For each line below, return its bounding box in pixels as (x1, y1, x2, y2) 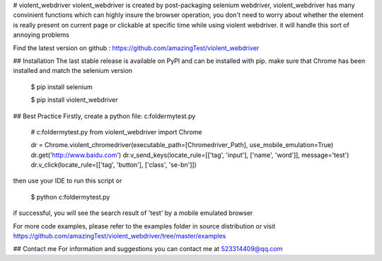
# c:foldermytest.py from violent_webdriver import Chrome (30, 127, 202, 136)
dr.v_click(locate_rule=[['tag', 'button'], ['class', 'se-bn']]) (30, 161, 197, 169)
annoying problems (13, 30, 70, 39)
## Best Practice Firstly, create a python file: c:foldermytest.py (13, 112, 196, 120)
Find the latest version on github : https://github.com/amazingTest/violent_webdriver (13, 43, 260, 52)
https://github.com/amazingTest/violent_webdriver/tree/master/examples (13, 232, 226, 240)
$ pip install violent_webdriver (30, 95, 118, 104)
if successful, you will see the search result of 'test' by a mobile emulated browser (13, 209, 253, 217)
